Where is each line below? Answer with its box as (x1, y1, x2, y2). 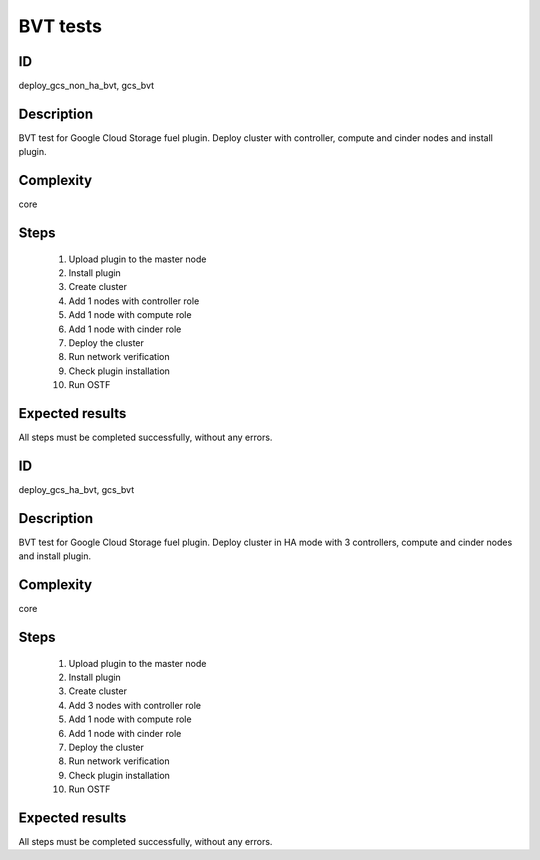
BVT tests (18, 15, 102, 37)
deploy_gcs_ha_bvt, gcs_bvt (18, 484, 135, 495)
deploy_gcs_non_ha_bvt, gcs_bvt (18, 80, 155, 92)
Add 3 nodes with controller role (68, 699, 202, 711)
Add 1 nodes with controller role (68, 295, 200, 307)
